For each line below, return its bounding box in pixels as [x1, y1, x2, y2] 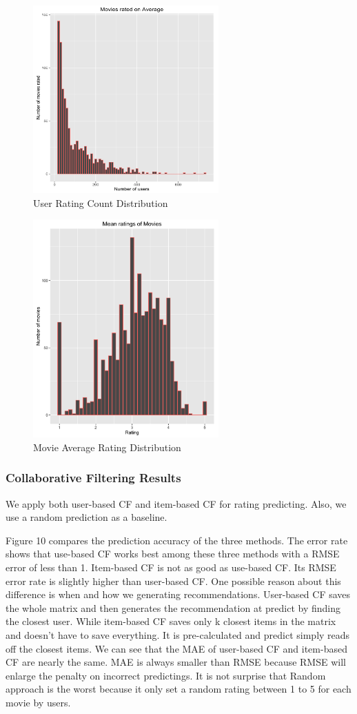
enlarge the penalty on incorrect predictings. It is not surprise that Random [6, 668, 326, 682]
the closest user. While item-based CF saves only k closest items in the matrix [6, 614, 336, 628]
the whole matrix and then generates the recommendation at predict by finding [6, 600, 340, 615]
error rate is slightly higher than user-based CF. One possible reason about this [6, 573, 341, 588]
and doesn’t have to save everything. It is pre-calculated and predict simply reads [6, 627, 350, 642]
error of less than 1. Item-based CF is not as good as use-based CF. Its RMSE [6, 559, 336, 574]
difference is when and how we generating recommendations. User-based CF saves [6, 587, 351, 602]
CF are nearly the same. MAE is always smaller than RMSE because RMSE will [6, 655, 346, 669]
